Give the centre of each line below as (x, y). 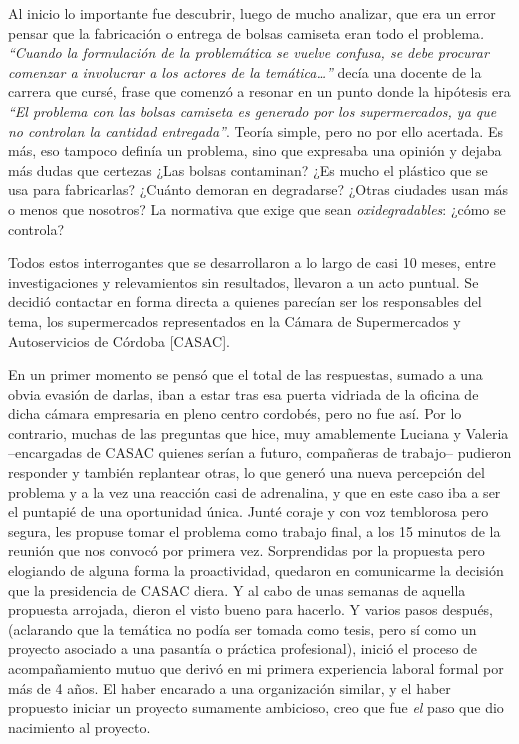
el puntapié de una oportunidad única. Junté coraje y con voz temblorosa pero (248, 511)
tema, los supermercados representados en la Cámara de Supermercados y (234, 320)
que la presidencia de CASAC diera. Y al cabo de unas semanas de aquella (237, 589)
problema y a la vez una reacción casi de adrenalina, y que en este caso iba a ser (254, 491)
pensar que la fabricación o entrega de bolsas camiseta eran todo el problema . (246, 32)
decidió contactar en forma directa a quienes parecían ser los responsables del (245, 301)
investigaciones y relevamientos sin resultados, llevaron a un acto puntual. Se (243, 281)
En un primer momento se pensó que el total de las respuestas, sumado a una (245, 374)
